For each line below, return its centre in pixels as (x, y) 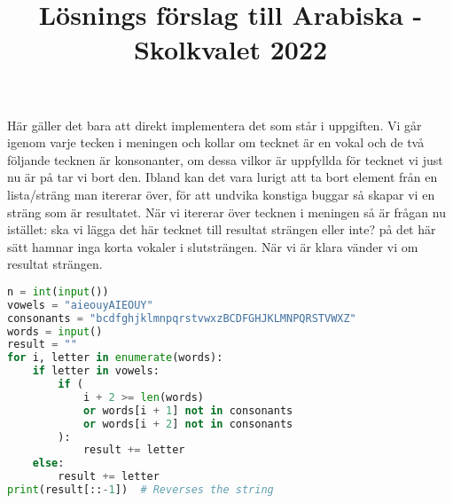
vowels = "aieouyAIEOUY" (80, 305)
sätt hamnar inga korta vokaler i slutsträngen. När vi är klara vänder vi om (213, 246)
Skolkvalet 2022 (230, 49)
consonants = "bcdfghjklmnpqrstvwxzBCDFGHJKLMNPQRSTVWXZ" (182, 318)
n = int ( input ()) (58, 291)
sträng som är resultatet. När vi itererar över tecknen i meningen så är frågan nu (226, 212)
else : (48, 464)
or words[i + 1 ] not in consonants (188, 410)
